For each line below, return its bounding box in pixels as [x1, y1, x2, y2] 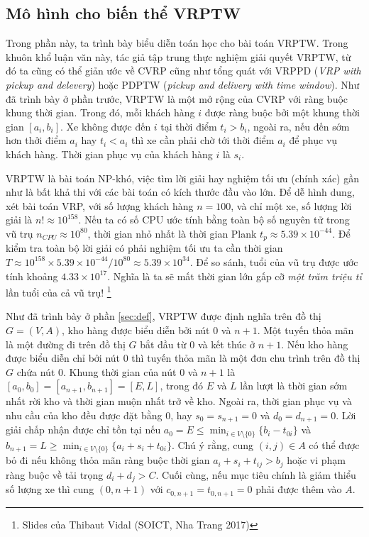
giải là [6, 212, 33, 227]
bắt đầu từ [140, 336, 187, 351]
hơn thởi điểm [6, 133, 67, 148]
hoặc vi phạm [287, 453, 346, 467]
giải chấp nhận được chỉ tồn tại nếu [6, 422, 161, 437]
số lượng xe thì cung [6, 482, 94, 497]
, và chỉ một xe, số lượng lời [231, 198, 352, 213]
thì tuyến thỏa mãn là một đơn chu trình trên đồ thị [131, 350, 360, 365]
